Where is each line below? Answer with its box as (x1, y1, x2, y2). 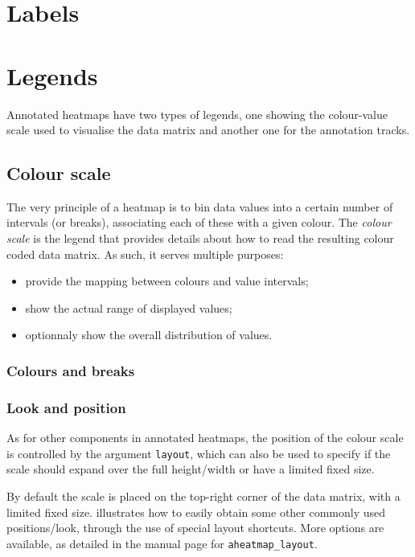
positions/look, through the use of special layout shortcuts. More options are (6, 519, 384, 536)
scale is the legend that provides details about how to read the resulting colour (6, 230, 394, 247)
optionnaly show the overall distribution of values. (25, 326, 273, 343)
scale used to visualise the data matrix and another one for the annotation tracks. (6, 121, 410, 138)
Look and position (6, 397, 126, 417)
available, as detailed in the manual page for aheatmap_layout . (6, 534, 318, 551)
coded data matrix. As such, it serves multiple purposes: (6, 245, 284, 262)
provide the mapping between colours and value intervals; (25, 272, 309, 289)
